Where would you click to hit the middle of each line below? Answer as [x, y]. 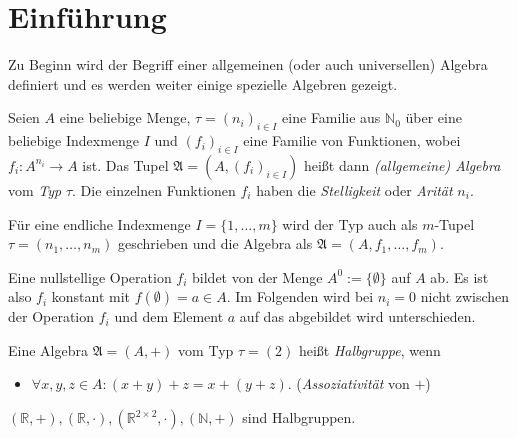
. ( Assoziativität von [348, 383]
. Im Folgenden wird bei [300, 296]
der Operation [51, 316]
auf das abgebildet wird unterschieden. [357, 316]
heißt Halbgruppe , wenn [369, 349]
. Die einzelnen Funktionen [154, 189]
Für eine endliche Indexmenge [99, 223]
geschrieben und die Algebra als [215, 243]
